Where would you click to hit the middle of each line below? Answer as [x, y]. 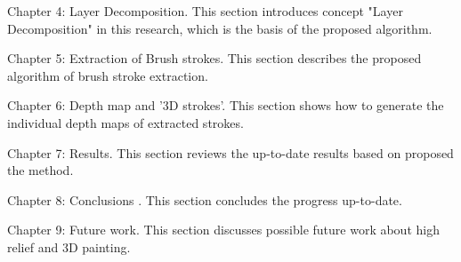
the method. [40, 170]
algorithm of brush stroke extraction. [108, 75]
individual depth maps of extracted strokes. [125, 122]
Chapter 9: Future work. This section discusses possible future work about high [223, 230]
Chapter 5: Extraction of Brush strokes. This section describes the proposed [214, 58]
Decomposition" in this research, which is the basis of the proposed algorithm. [220, 28]
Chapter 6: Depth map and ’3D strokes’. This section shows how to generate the [226, 105]
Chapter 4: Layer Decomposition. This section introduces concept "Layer [205, 11]
